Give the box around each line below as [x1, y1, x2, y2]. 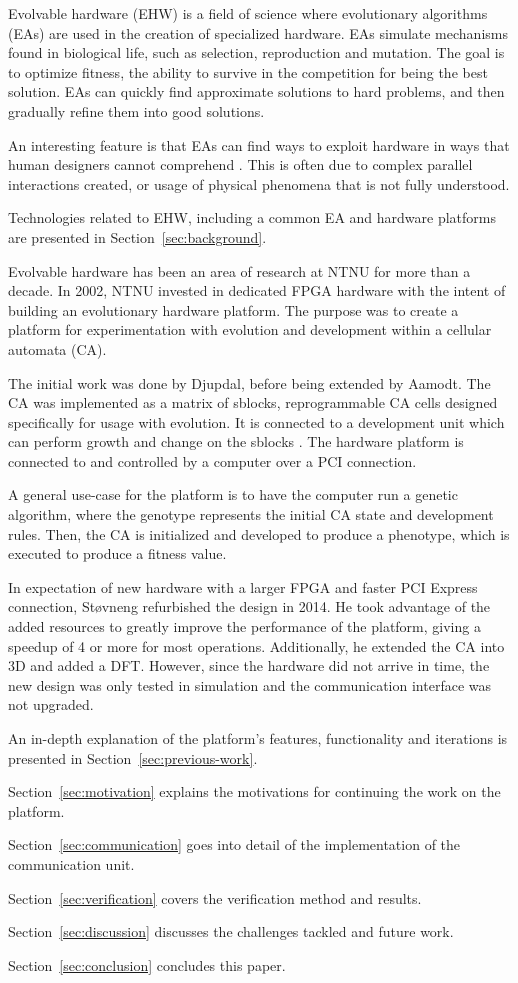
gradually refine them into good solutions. [8, 100, 265, 121]
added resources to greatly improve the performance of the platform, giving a [8, 616, 481, 637]
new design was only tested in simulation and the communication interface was [8, 674, 491, 695]
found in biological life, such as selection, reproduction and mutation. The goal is [8, 42, 505, 63]
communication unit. [8, 853, 135, 874]
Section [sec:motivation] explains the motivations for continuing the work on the [8, 781, 501, 802]
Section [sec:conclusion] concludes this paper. [8, 954, 286, 975]
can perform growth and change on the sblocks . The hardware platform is [8, 431, 464, 452]
